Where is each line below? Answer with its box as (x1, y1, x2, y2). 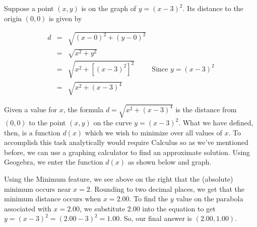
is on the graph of (81, 3, 137, 13)
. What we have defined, (178, 117, 253, 128)
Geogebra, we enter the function (4, 157, 103, 167)
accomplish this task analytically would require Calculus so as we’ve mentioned (4, 137, 248, 147)
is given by (49, 13, 82, 23)
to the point (29, 117, 66, 128)
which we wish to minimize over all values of (85, 127, 222, 137)
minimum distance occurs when (4, 193, 101, 204)
